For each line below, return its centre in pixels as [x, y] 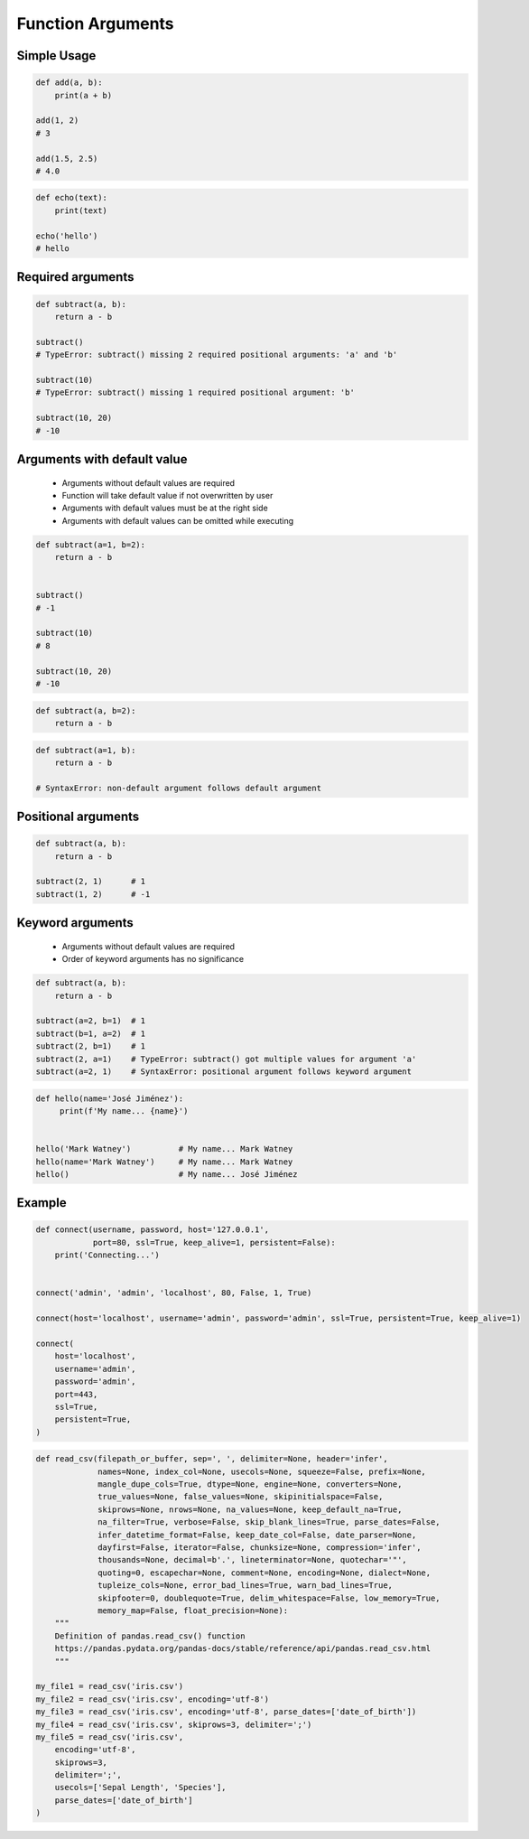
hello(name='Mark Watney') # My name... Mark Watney [164, 1162]
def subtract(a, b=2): [86, 710]
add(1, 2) [57, 121]
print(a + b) [84, 95]
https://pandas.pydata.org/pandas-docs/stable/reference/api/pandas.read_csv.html [243, 1649]
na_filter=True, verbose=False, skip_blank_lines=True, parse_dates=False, [269, 1522]
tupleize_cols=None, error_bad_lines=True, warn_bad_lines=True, [245, 1586]
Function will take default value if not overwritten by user [167, 495]
